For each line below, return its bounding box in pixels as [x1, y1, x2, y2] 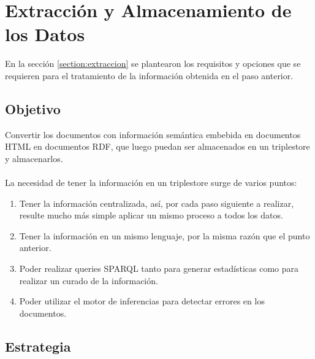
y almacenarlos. [5, 152, 63, 164]
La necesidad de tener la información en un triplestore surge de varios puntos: [5, 176, 297, 189]
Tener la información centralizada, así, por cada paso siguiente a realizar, [19, 196, 294, 209]
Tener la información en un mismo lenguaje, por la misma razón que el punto [19, 229, 310, 242]
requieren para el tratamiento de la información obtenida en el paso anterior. [5, 69, 294, 82]
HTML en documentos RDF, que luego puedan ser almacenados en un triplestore [5, 140, 310, 153]
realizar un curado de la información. [19, 274, 158, 287]
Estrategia [5, 336, 71, 355]
